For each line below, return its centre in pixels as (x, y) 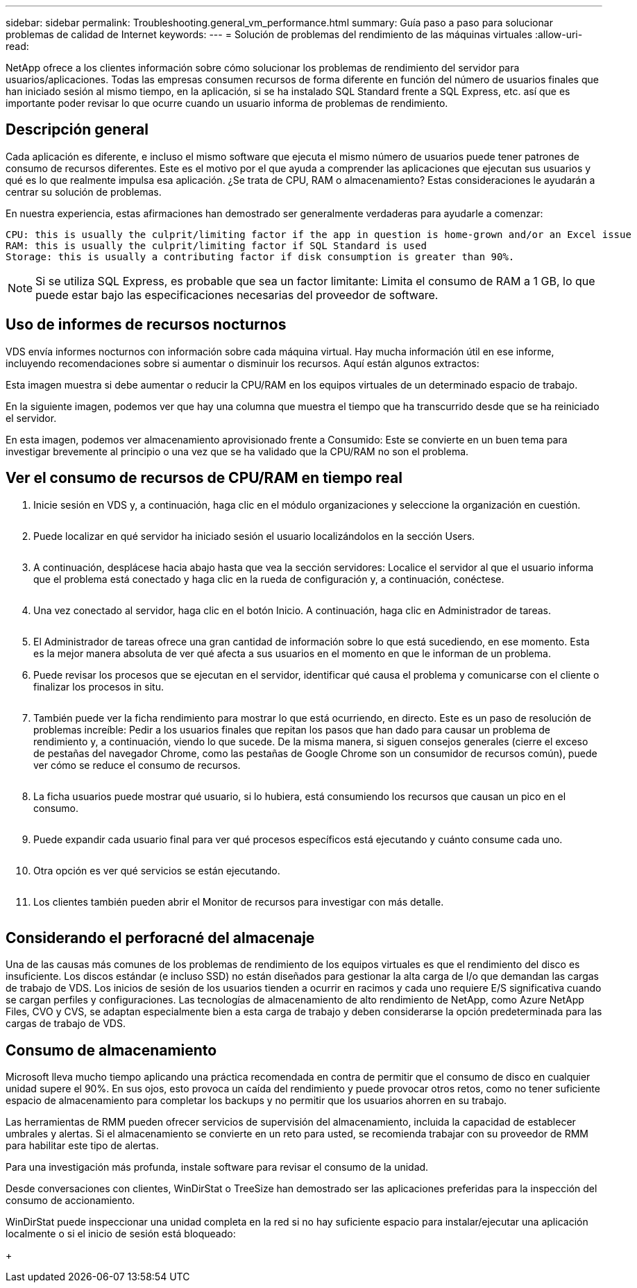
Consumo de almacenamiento (111, 1050)
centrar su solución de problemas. (84, 192)
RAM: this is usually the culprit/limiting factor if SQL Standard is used (216, 245)
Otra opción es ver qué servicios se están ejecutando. (157, 870)
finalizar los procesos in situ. (99, 686)
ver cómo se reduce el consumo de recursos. (137, 765)
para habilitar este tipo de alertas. (82, 1146)
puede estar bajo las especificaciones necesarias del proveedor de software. (237, 295)
